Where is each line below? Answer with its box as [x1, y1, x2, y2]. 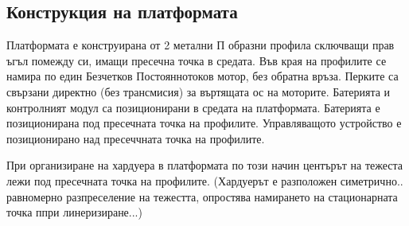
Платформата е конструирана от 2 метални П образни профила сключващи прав [6, 37, 395, 53]
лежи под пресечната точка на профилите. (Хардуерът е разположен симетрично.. [6, 172, 403, 189]
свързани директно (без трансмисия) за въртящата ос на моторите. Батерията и [6, 83, 391, 99]
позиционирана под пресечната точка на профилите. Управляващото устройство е [6, 115, 402, 131]
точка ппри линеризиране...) [6, 204, 142, 220]
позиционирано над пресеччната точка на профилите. [6, 130, 265, 146]
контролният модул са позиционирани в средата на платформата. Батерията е [6, 99, 380, 115]
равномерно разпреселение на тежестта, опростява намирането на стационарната [6, 188, 398, 205]
